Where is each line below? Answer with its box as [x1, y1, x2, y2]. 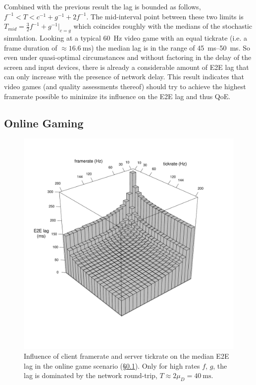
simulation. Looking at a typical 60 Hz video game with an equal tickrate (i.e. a [4, 32, 248, 43]
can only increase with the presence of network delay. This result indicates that [4, 71, 245, 82]
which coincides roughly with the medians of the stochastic [73, 21, 253, 31]
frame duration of [4, 42, 57, 53]
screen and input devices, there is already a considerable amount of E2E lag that [4, 61, 249, 72]
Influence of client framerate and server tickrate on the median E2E [24, 350, 229, 361]
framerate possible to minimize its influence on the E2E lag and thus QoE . [4, 91, 231, 101]
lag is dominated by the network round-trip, [24, 370, 157, 381]
